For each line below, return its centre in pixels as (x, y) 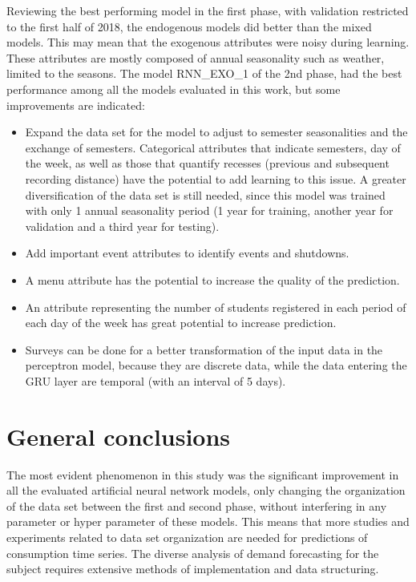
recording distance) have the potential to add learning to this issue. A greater (216, 178)
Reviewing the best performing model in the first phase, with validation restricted (208, 10)
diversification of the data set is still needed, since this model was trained (205, 194)
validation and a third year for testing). (122, 226)
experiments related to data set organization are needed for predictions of (187, 537)
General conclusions (119, 436)
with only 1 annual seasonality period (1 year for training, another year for (209, 210)
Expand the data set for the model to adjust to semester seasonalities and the (216, 132)
